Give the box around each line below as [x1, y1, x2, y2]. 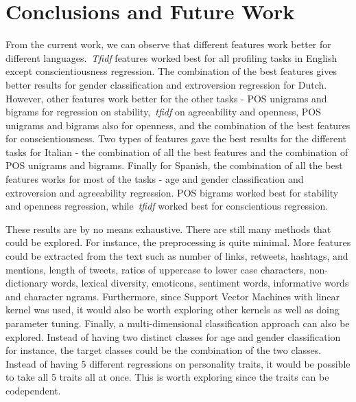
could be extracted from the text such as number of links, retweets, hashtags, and [5, 249, 348, 263]
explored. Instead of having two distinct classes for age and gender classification [5, 329, 341, 344]
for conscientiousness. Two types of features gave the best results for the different [5, 131, 347, 146]
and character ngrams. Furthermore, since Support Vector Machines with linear [5, 289, 340, 303]
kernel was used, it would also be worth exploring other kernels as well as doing [5, 302, 340, 317]
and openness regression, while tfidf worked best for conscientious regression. [5, 199, 329, 213]
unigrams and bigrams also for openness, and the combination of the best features [5, 118, 351, 132]
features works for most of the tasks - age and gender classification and [5, 172, 304, 186]
